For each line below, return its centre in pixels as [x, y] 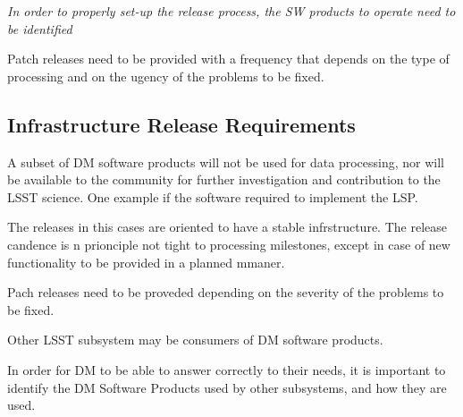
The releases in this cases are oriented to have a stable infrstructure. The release [227, 227]
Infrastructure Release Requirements [181, 124]
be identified [40, 28]
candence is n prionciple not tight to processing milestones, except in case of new [229, 244]
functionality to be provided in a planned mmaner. [146, 262]
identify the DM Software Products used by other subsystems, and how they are [227, 387]
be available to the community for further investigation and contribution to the [224, 179]
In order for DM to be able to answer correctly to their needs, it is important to [227, 369]
